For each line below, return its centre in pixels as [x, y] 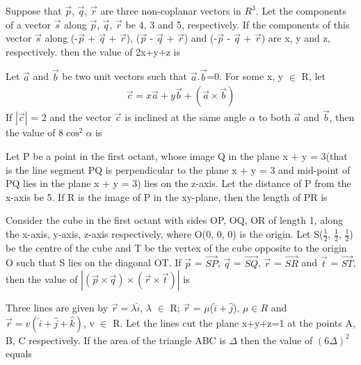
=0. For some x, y [245, 76]
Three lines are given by [57, 308]
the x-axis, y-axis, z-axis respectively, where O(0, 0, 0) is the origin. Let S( [165, 234]
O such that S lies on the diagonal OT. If [94, 262]
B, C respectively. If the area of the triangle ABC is [116, 340]
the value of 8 [35, 132]
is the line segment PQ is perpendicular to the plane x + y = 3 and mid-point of [178, 169]
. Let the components [301, 10]
